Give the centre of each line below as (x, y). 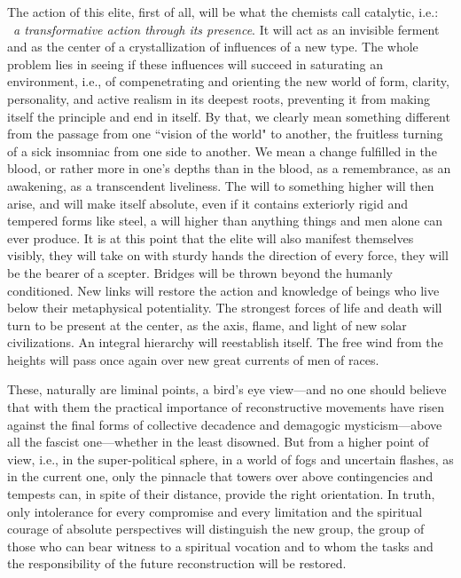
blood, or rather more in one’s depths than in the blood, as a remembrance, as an (229, 168)
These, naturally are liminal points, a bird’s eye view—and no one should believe (227, 389)
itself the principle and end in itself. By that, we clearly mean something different (229, 116)
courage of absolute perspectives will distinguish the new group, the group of (216, 529)
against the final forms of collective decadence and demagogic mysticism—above (225, 424)
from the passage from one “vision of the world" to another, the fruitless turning (225, 134)
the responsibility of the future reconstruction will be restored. (177, 563)
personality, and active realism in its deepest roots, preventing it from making (219, 98)
